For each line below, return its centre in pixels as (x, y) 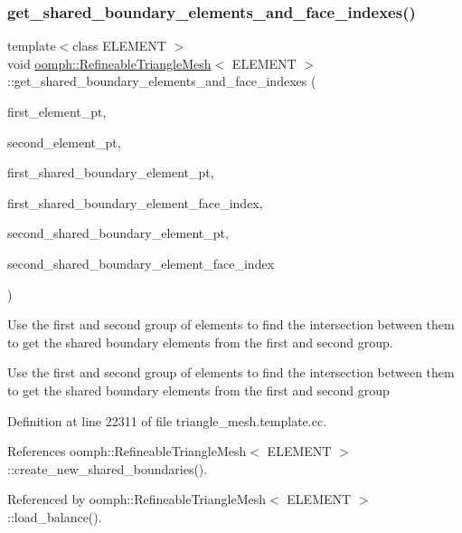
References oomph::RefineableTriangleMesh (127, 451)
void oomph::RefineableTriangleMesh (109, 63)
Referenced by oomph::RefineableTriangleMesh (137, 499)
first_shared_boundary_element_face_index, (135, 202)
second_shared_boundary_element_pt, (118, 233)
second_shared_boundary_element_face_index (141, 263)
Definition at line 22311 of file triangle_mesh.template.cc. (167, 420)
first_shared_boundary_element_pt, (111, 172)
